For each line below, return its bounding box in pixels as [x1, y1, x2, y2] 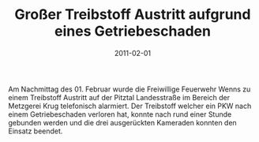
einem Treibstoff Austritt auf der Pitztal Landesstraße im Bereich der [8, 92, 231, 102]
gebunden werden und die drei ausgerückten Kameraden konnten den [8, 118, 237, 127]
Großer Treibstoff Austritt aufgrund [14, 6, 251, 24]
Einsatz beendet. [8, 126, 63, 136]
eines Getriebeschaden [54, 22, 212, 40]
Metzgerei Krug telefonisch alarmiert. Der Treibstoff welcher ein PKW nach [8, 101, 252, 110]
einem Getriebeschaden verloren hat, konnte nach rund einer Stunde [8, 109, 232, 119]
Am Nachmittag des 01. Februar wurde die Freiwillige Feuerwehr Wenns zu [8, 84, 251, 94]
